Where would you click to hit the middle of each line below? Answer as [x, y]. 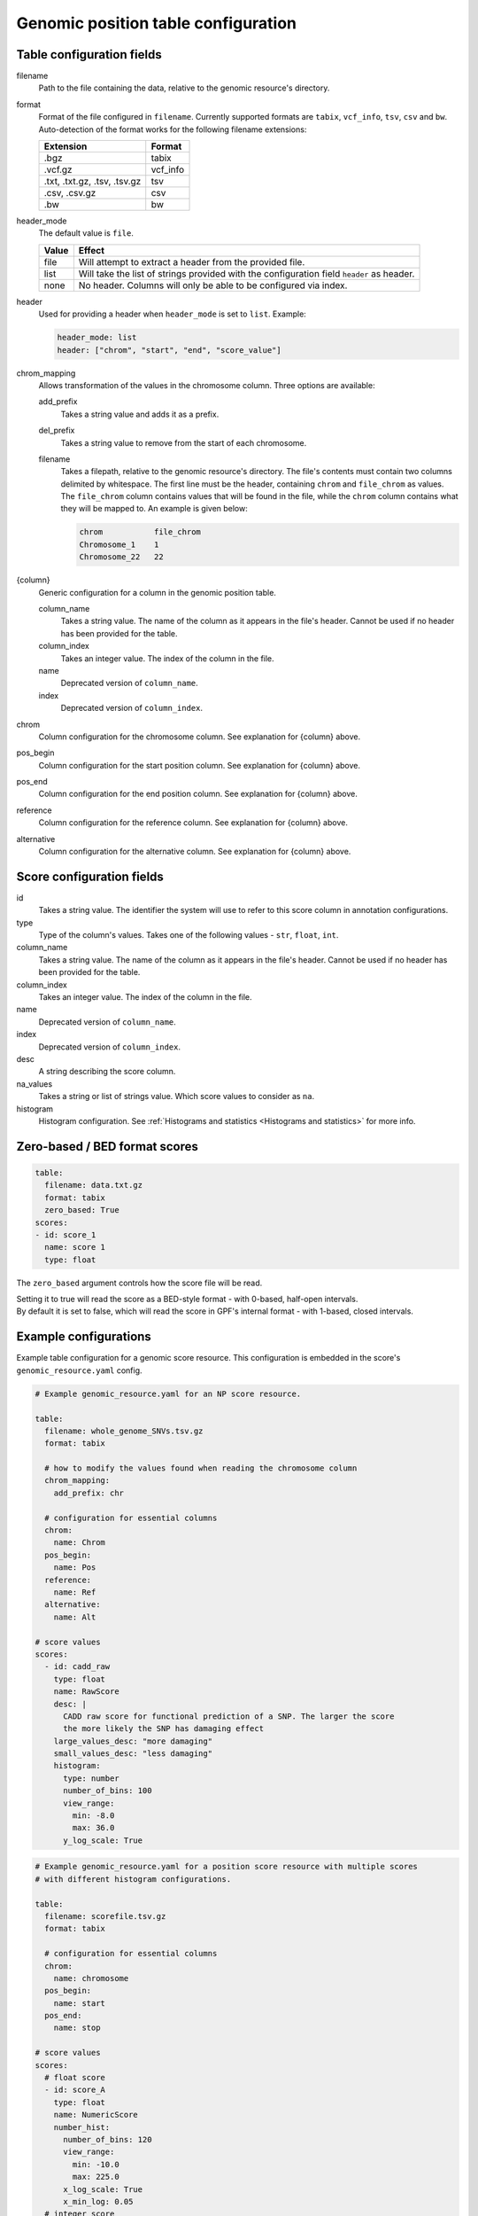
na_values [35, 1084]
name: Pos [75, 1568]
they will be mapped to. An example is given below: [154, 509]
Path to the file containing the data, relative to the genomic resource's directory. [184, 88]
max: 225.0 [96, 2177]
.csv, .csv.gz [70, 193]
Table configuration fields [89, 55]
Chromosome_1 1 [119, 544]
